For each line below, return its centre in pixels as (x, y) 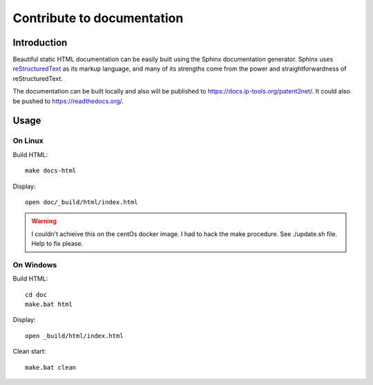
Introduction (40, 43)
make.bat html (49, 304)
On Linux (28, 141)
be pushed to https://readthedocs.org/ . (68, 101)
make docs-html (51, 171)
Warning (44, 221)
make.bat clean (51, 367)
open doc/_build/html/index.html (82, 202)
